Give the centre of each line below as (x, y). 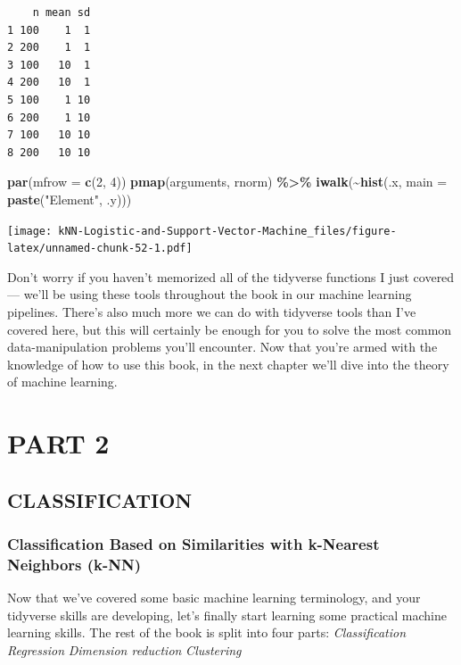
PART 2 (58, 443)
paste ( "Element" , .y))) (70, 199)
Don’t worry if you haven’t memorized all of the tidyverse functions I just (208, 276)
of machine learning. (62, 382)
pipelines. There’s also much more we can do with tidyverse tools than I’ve (212, 312)
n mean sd (62, 12)
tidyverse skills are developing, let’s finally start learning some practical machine (227, 615)
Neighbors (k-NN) (74, 564)
